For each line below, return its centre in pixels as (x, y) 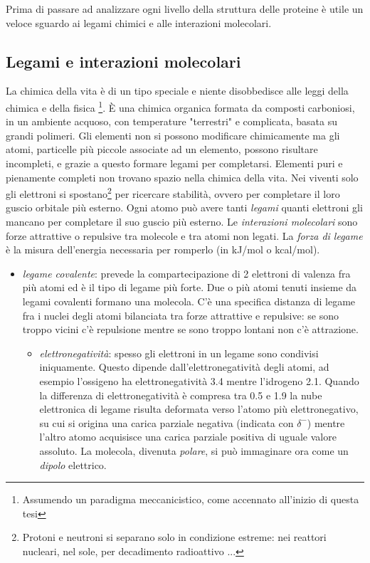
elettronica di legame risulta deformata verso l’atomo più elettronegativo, (199, 409)
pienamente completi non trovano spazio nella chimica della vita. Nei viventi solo (182, 177)
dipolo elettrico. (73, 464)
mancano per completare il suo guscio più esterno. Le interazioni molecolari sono (182, 222)
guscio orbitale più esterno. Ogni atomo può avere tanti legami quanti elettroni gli (184, 207)
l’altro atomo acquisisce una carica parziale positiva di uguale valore (188, 437)
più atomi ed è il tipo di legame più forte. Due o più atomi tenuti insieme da (190, 287)
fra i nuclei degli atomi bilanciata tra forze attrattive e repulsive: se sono (180, 315)
